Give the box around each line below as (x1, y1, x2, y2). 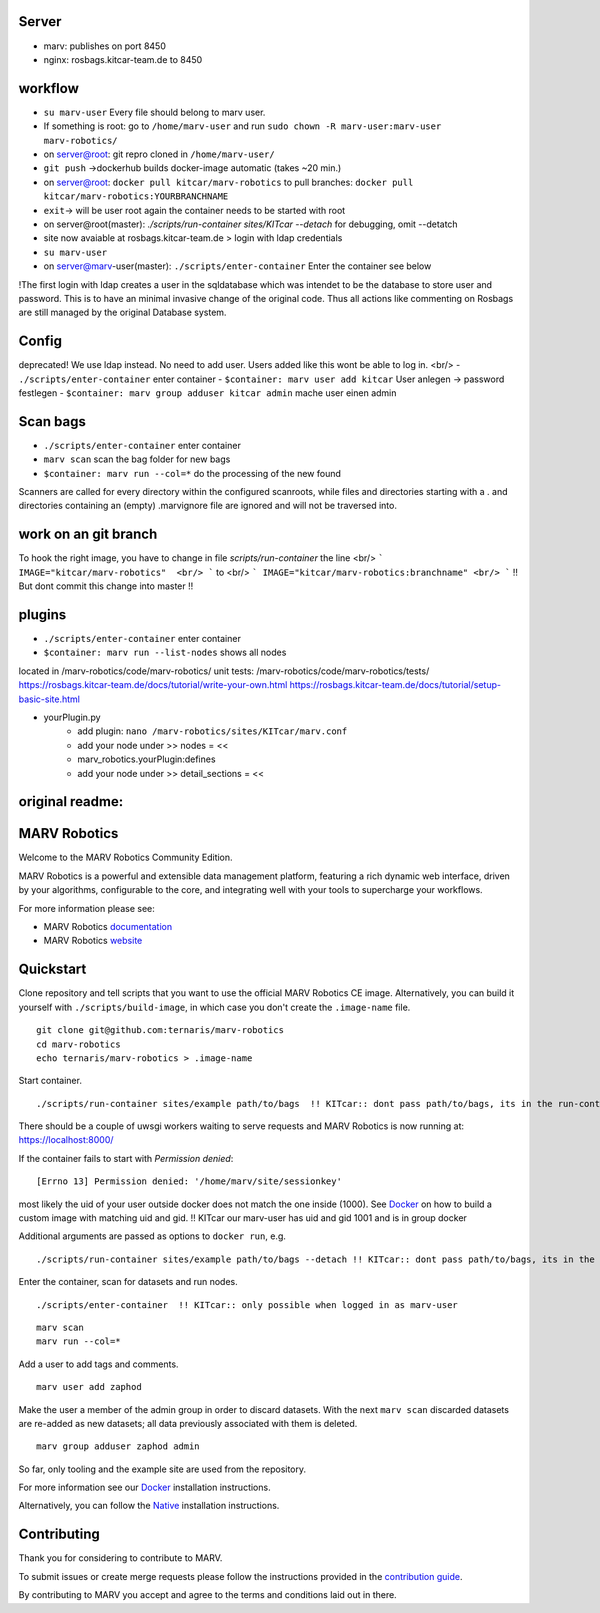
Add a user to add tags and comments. (18, 1358, 179, 1370)
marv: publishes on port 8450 (43, 40, 167, 52)
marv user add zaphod (36, 1381, 142, 1393)
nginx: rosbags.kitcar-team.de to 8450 (43, 53, 203, 65)
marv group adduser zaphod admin (36, 1441, 200, 1452)
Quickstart (18, 961, 87, 978)
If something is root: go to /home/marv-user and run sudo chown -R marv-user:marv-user (43, 120, 442, 132)
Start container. (18, 1075, 82, 1087)
